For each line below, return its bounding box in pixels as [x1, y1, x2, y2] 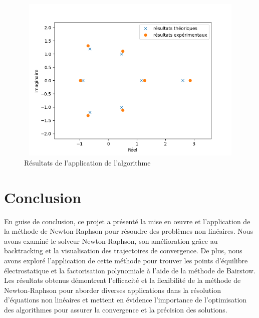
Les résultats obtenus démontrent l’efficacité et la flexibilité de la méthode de [4, 275, 241, 285]
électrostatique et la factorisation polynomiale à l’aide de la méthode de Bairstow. [4, 265, 255, 275]
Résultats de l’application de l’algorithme [24, 157, 151, 168]
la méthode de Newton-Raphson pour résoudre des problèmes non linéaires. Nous [4, 226, 253, 236]
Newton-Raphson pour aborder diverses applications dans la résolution [4, 284, 221, 295]
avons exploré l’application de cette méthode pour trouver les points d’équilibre [4, 255, 248, 266]
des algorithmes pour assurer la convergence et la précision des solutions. [4, 304, 227, 315]
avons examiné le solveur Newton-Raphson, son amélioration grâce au [4, 235, 218, 246]
